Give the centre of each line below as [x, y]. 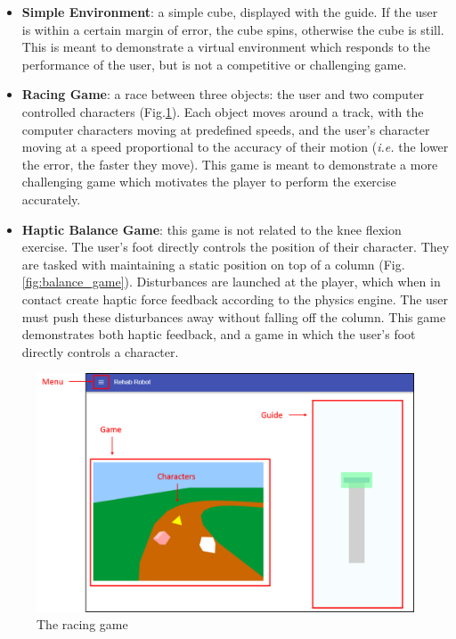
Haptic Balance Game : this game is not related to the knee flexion [212, 229]
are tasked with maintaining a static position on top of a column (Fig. [213, 264]
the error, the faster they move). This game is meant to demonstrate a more [230, 164]
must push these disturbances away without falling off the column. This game [234, 316]
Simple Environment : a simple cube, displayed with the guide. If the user [230, 12]
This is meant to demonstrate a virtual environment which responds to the [226, 47]
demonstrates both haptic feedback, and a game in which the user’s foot [219, 334]
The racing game [82, 624]
